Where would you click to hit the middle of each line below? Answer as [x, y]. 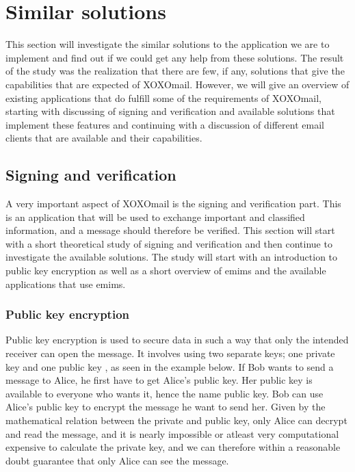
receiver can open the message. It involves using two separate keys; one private [170, 353]
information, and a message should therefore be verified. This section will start [170, 230]
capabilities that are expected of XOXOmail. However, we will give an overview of [177, 84]
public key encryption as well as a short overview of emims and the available [166, 271]
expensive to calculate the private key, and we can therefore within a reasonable [173, 447]
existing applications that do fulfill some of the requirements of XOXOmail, [164, 97]
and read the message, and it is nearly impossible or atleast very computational [172, 433]
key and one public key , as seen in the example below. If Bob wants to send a [170, 366]
